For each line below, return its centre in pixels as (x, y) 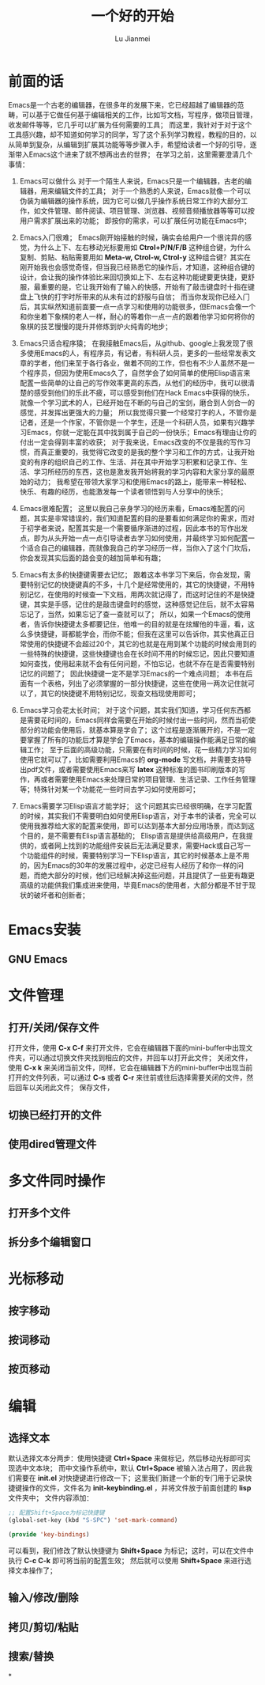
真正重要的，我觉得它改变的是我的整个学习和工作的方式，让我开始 (147, 452)
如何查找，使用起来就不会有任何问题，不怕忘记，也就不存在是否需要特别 (137, 663)
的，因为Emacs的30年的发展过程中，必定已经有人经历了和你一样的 (128, 865)
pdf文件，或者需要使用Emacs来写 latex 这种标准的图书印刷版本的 (132, 769)
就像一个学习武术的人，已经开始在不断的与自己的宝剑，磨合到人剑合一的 (137, 402)
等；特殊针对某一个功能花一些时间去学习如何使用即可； (109, 789)
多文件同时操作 (57, 1181)
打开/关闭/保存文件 (54, 1027)
